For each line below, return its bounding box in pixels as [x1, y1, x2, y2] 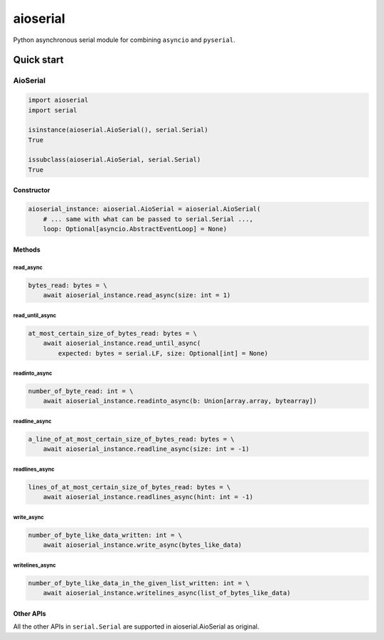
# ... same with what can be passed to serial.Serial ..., [43, 215, 254, 223]
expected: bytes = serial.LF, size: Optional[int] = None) [58, 349, 269, 357]
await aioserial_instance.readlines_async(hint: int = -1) [43, 493, 254, 501]
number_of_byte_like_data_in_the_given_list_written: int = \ [28, 579, 250, 587]
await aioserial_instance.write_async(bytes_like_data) [43, 541, 242, 549]
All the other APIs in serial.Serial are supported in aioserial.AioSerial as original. [13, 622, 260, 631]
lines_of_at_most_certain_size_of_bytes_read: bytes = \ [28, 483, 231, 491]
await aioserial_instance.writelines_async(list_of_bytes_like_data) [43, 589, 291, 597]
